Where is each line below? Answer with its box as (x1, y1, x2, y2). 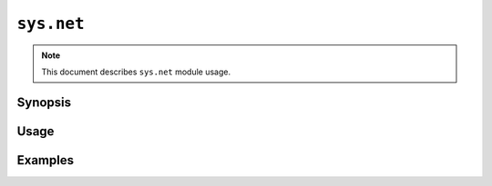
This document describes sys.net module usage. (41, 66, 231, 77)
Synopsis (16, 94, 72, 110)
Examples (16, 152, 75, 168)
